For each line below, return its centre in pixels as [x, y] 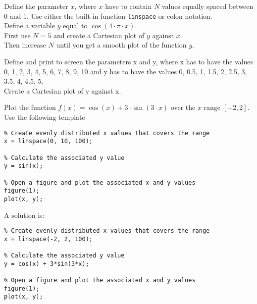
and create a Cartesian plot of [99, 35]
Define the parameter [36, 6]
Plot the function [30, 107]
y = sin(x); [24, 166]
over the [183, 107]
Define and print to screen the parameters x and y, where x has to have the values [129, 62]
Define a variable [29, 25]
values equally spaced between [207, 6]
